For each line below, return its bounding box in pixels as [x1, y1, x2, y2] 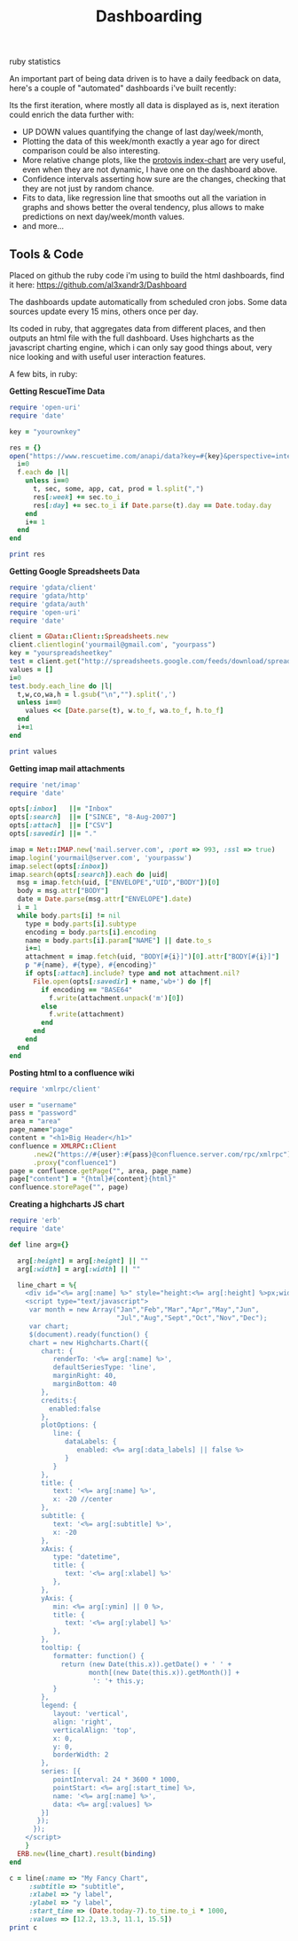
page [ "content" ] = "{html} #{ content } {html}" [9, 1175, 176, 1184]
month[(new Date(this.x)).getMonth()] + [88, 1668, 240, 1677]
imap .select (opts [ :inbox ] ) [9, 862, 109, 871]
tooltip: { [41, 1643, 82, 1652]
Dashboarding [95, 6, 203, 27]
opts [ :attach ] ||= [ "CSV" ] [9, 821, 114, 830]
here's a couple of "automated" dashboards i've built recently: [9, 82, 237, 94]
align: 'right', [52, 1718, 114, 1726]
